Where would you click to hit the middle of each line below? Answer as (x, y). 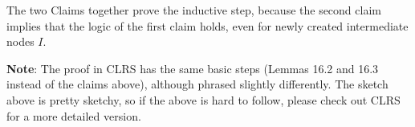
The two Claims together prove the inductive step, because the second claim (194, 10)
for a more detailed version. (74, 115)
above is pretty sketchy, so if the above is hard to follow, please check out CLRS (203, 99)
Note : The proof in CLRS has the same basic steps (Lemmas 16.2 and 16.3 (193, 68)
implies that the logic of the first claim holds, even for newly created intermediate (207, 25)
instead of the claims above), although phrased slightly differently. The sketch (197, 84)
